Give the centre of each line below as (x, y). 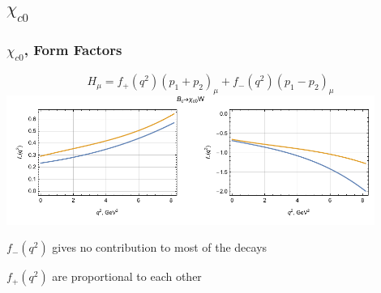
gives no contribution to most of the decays (160, 247)
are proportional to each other (127, 276)
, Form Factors (73, 49)
